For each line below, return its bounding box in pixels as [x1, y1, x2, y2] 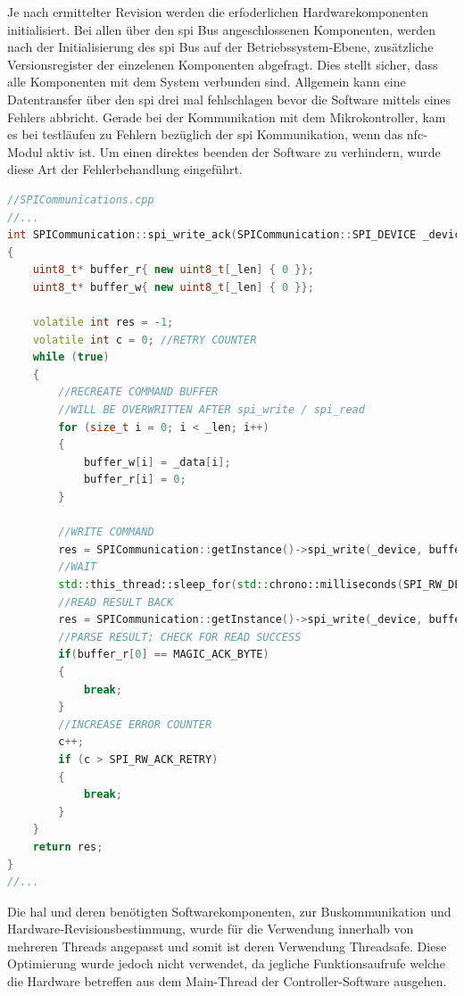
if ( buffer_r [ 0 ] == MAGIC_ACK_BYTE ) [58, 648, 269, 661]
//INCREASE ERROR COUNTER [58, 718, 212, 731]
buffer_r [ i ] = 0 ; [83, 473, 186, 486]
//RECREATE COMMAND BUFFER [58, 386, 219, 399]
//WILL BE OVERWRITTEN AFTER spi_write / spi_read [58, 403, 365, 417]
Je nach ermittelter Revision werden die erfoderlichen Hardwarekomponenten [7, 3, 429, 21]
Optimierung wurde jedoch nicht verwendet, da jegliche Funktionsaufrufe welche [7, 954, 445, 973]
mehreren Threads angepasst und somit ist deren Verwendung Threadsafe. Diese [7, 936, 447, 955]
